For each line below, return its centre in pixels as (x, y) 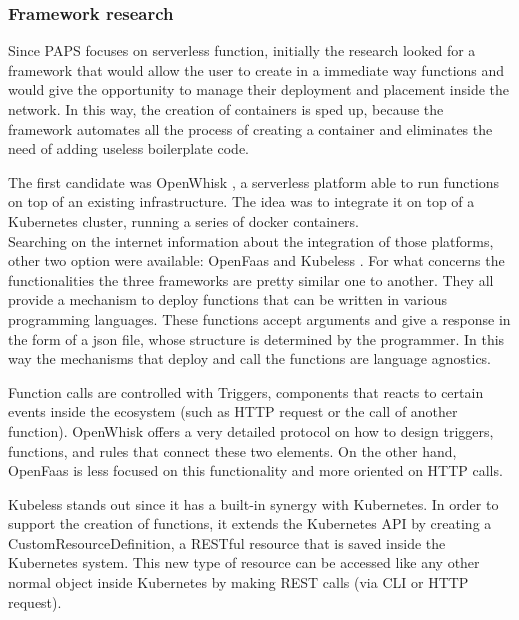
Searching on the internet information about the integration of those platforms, (251, 240)
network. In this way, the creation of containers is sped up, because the (226, 109)
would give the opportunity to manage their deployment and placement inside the (259, 89)
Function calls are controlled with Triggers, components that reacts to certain (246, 391)
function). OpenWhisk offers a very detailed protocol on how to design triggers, (251, 430)
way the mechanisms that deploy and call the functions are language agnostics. (250, 358)
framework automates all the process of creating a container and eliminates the (250, 128)
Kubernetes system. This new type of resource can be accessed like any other (244, 562)
